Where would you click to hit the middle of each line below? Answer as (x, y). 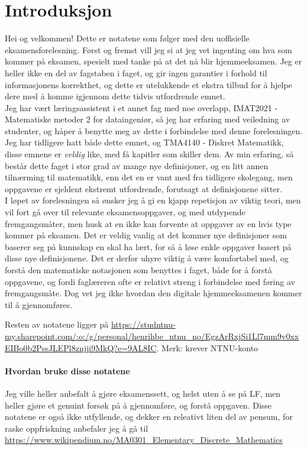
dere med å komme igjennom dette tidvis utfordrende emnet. (115, 96)
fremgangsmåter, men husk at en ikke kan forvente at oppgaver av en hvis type (148, 223)
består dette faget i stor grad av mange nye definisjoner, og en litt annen (137, 165)
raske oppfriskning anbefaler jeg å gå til (77, 428)
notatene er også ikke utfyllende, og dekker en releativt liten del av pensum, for (149, 417)
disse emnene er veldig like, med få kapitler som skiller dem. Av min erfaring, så (149, 154)
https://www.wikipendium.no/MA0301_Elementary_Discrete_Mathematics (144, 440)
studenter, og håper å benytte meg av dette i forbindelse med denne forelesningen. (154, 130)
